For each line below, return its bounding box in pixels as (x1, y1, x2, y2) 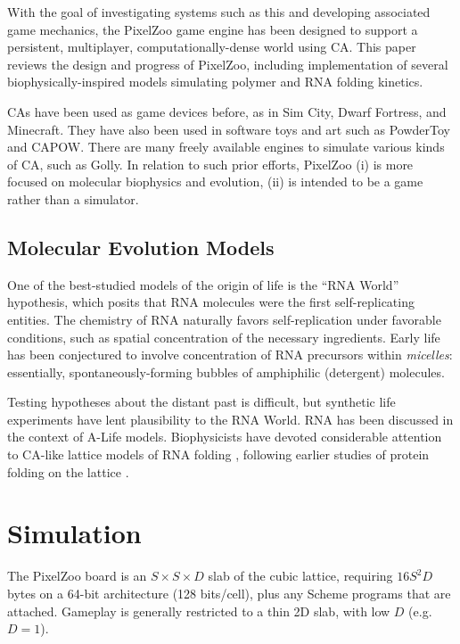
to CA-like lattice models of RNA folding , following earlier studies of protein (7, 445, 430, 464)
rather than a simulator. (7, 189, 139, 208)
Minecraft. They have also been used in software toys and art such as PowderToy (7, 120, 450, 138)
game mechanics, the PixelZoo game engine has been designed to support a (7, 20, 418, 38)
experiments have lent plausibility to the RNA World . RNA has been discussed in (7, 409, 454, 428)
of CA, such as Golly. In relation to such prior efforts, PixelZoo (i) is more (7, 154, 414, 173)
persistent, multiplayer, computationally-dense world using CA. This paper (7, 37, 416, 56)
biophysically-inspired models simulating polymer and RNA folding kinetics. (7, 72, 423, 91)
